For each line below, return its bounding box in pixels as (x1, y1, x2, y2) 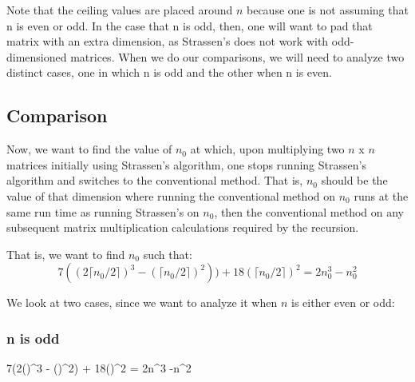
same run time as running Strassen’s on (6, 203, 200, 220)
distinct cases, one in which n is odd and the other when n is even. (6, 64, 332, 81)
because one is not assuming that (247, 2, 409, 18)
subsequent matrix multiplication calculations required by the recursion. (6, 219, 359, 236)
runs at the (354, 187, 409, 204)
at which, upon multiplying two (190, 141, 345, 157)
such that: (143, 245, 192, 262)
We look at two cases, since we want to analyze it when (6, 294, 278, 311)
